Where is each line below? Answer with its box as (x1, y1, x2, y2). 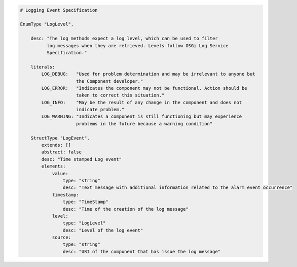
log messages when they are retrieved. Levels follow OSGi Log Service (46, 43, 229, 48)
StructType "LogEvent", (30, 135, 90, 141)
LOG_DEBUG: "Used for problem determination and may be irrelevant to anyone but (41, 71, 255, 77)
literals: (30, 64, 55, 70)
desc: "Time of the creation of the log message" (62, 206, 189, 212)
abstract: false (41, 149, 82, 155)
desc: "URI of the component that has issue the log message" (62, 249, 220, 254)
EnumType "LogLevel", (20, 21, 74, 27)
